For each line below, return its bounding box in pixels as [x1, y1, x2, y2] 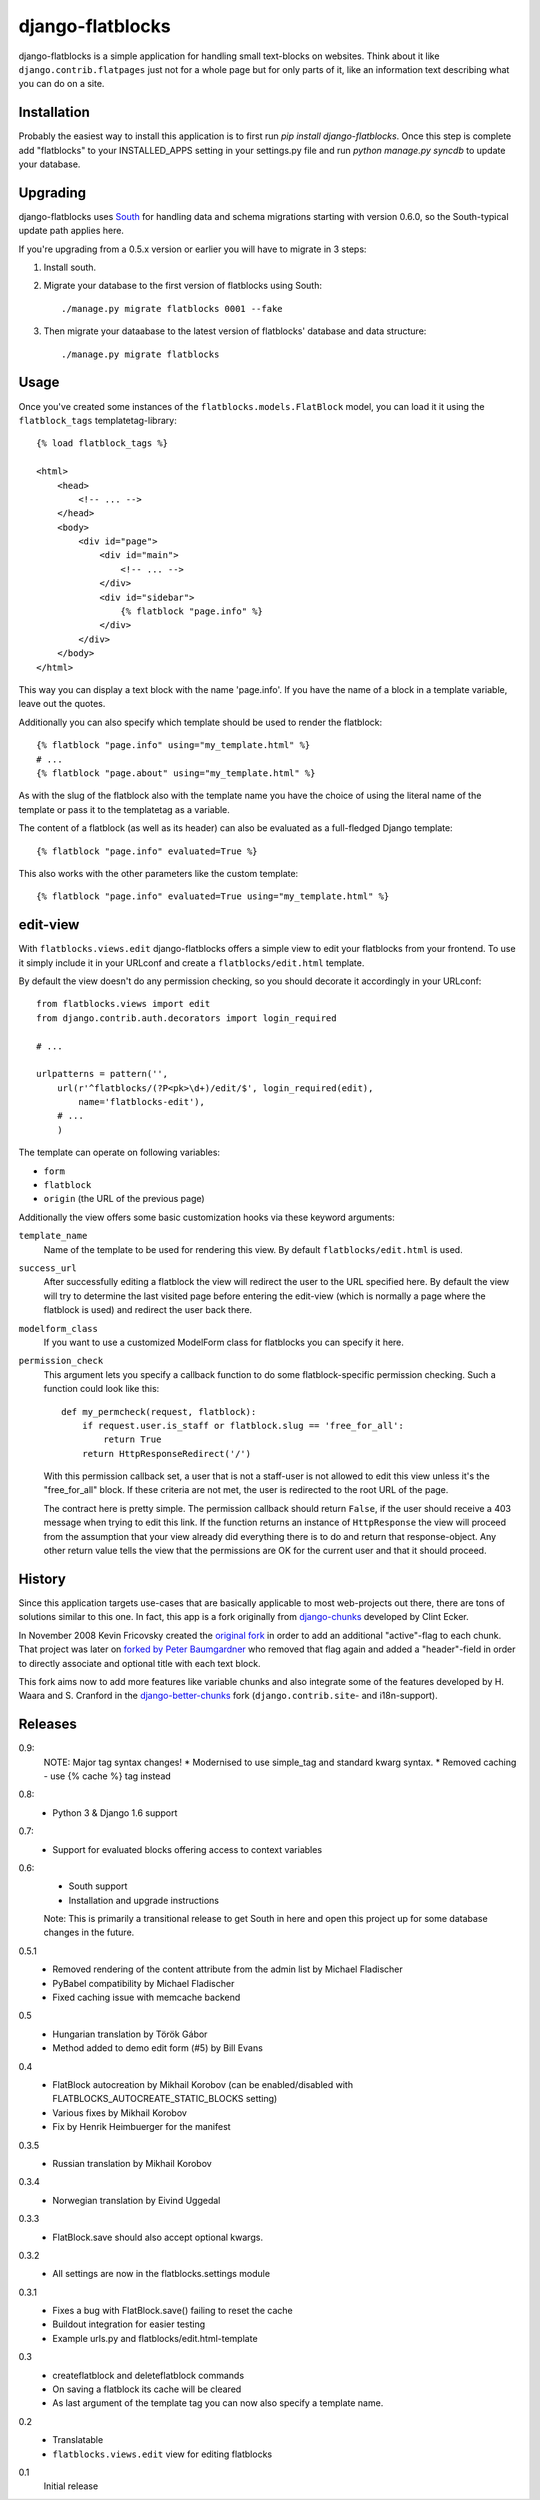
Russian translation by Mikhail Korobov [52, 2157, 212, 2169]
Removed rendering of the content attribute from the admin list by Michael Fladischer [52, 1963, 404, 1975]
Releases [18, 1716, 77, 1733]
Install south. [43, 261, 97, 274]
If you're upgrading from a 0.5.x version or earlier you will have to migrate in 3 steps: [18, 243, 367, 255]
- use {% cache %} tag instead [43, 1770, 172, 1782]
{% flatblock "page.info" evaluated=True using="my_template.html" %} [36, 891, 390, 902]
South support [68, 1880, 128, 1892]
